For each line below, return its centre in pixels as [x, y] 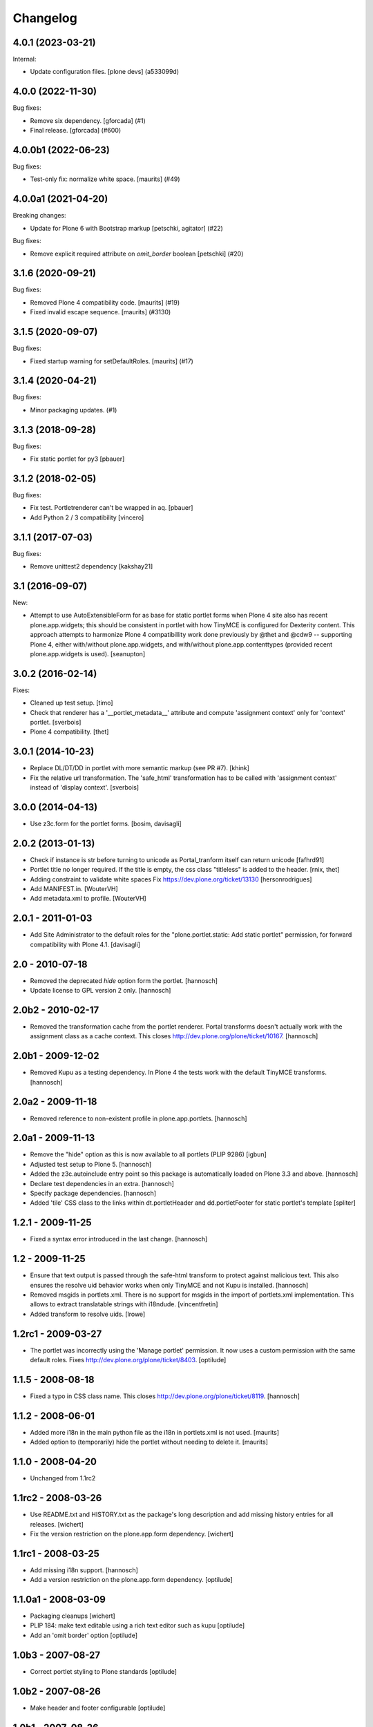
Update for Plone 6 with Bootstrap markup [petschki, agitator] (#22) [127, 228]
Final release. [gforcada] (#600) [76, 131]
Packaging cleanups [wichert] [73, 1616]
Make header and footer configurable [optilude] [98, 1708]
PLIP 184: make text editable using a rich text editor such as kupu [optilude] [137, 1625]
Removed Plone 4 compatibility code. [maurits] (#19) [105, 302]
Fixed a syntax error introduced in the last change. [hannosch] [119, 1239]
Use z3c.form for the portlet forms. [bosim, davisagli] [106, 823]
